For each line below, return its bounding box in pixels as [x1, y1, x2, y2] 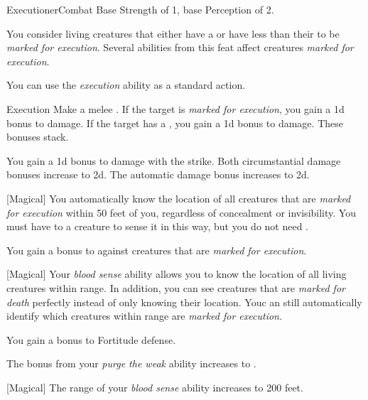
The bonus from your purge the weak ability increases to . [6, 356, 256, 371]
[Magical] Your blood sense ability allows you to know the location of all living [6, 266, 347, 281]
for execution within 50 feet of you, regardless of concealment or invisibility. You [6, 205, 356, 220]
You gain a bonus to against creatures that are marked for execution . [6, 242, 307, 257]
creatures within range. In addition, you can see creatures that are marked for [6, 280, 345, 295]
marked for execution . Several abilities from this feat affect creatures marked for [6, 40, 354, 55]
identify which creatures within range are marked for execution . [6, 308, 282, 323]
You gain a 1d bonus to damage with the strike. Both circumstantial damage [6, 153, 341, 168]
